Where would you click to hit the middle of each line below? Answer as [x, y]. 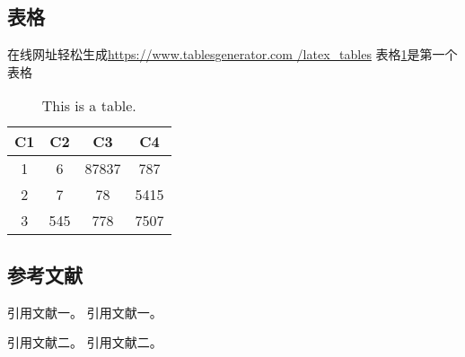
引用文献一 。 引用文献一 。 [85, 312]
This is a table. [89, 106]
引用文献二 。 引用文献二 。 [85, 342]
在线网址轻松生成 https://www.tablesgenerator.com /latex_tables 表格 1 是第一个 [232, 54]
